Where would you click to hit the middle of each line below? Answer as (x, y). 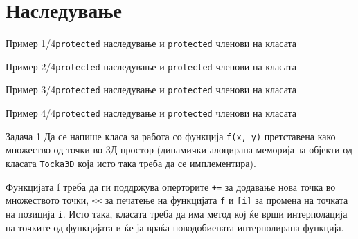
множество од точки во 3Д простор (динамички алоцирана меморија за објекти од (179, 150)
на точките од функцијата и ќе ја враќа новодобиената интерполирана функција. (175, 227)
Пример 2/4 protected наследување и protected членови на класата (151, 66)
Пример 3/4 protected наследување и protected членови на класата (151, 89)
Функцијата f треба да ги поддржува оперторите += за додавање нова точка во (171, 186)
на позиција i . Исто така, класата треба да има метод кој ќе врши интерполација (177, 213)
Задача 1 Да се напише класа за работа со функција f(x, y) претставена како (171, 136)
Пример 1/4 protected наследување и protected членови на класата (151, 43)
